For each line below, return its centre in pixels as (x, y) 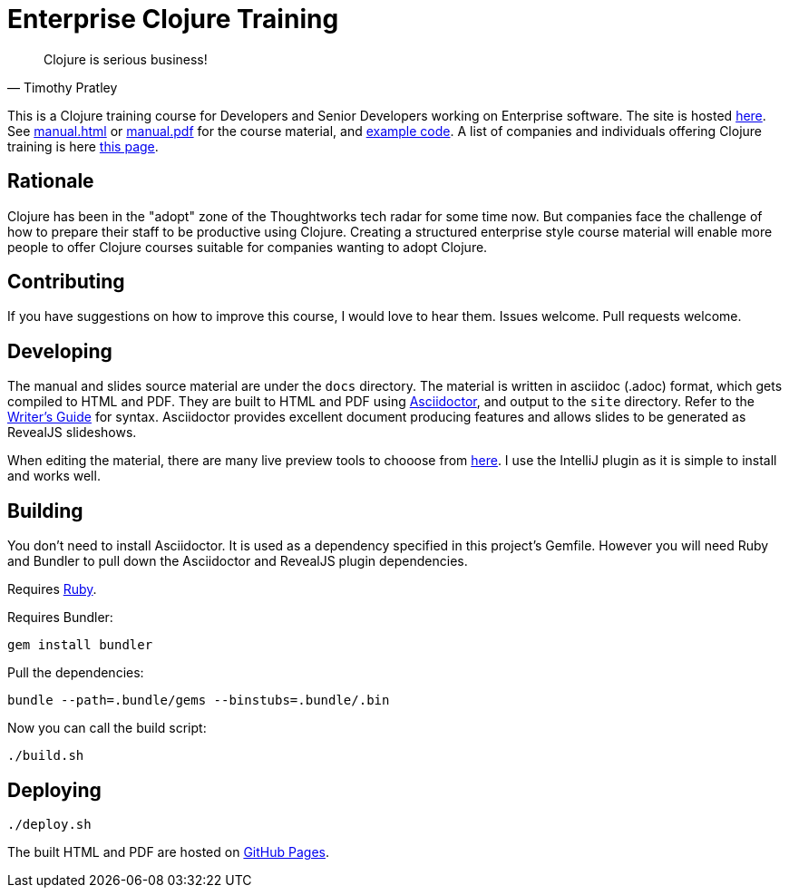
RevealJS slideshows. (72, 433)
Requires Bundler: (60, 618)
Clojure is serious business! (126, 59)
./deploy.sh (49, 824)
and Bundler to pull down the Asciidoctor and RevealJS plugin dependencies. (238, 561)
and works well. (54, 476)
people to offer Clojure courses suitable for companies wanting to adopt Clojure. (248, 247)
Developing (60, 351)
